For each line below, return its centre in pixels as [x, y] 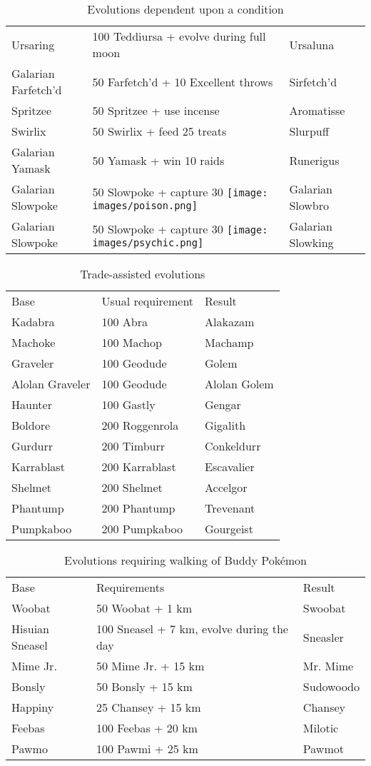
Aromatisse [317, 110]
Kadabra [33, 322]
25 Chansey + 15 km [148, 707]
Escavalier [230, 467]
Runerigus [314, 160]
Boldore [31, 425]
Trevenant [230, 508]
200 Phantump [138, 508]
